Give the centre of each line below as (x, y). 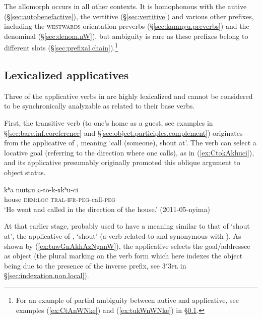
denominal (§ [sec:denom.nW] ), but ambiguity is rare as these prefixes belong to (126, 36)
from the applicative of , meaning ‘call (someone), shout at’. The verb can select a (130, 143)
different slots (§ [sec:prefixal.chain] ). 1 (61, 47)
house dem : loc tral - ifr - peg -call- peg (60, 199)
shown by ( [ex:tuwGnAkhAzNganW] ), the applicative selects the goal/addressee (127, 246)
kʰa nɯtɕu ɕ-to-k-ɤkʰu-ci (41, 189)
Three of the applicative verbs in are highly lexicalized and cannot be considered (128, 96)
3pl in (177, 265)
